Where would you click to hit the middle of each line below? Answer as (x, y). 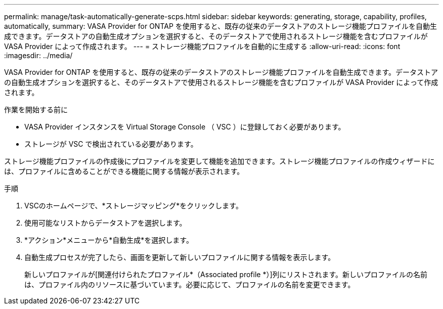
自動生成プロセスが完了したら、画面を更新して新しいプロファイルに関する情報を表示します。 (180, 257)
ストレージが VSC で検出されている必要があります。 (111, 144)
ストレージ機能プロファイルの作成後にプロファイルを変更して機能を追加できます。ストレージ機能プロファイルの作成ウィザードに (219, 161)
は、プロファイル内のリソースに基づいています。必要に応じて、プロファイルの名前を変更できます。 (190, 284)
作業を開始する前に (36, 109)
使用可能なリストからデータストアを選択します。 (105, 223)
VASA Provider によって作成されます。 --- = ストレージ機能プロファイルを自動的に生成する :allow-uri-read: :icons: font (202, 46)
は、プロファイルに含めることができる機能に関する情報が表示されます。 (124, 171)
